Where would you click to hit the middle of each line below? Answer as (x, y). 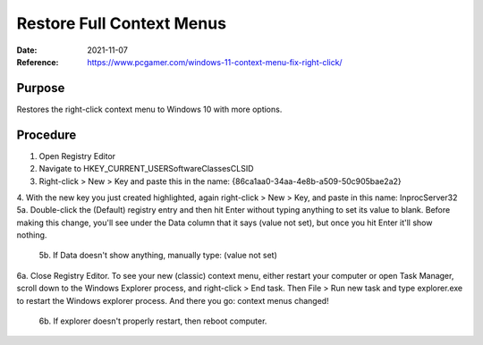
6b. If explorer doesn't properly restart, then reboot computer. (153, 321)
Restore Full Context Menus (122, 23)
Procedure (47, 135)
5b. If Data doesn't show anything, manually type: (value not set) (158, 256)
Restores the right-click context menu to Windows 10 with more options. (149, 109)
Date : (27, 50)
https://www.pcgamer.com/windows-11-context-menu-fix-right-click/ (215, 62)
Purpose (41, 88)
